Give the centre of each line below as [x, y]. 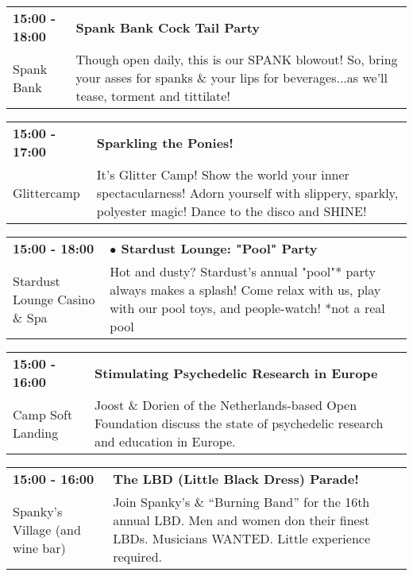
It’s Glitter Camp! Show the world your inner [223, 174]
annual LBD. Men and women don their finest [241, 520]
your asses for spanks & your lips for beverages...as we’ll [232, 77]
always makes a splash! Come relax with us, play [245, 290]
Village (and [47, 529]
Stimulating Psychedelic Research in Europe [236, 373]
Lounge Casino [54, 299]
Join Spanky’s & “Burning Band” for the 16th [241, 502]
